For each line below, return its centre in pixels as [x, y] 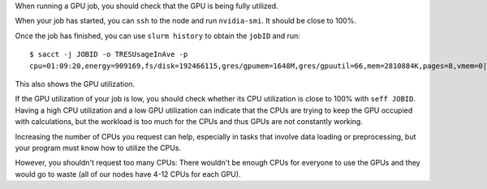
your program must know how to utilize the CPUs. [98, 148]
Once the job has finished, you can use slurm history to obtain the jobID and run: [157, 36]
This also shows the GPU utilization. [75, 84]
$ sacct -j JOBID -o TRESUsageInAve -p [109, 54]
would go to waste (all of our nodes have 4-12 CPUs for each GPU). [128, 174]
